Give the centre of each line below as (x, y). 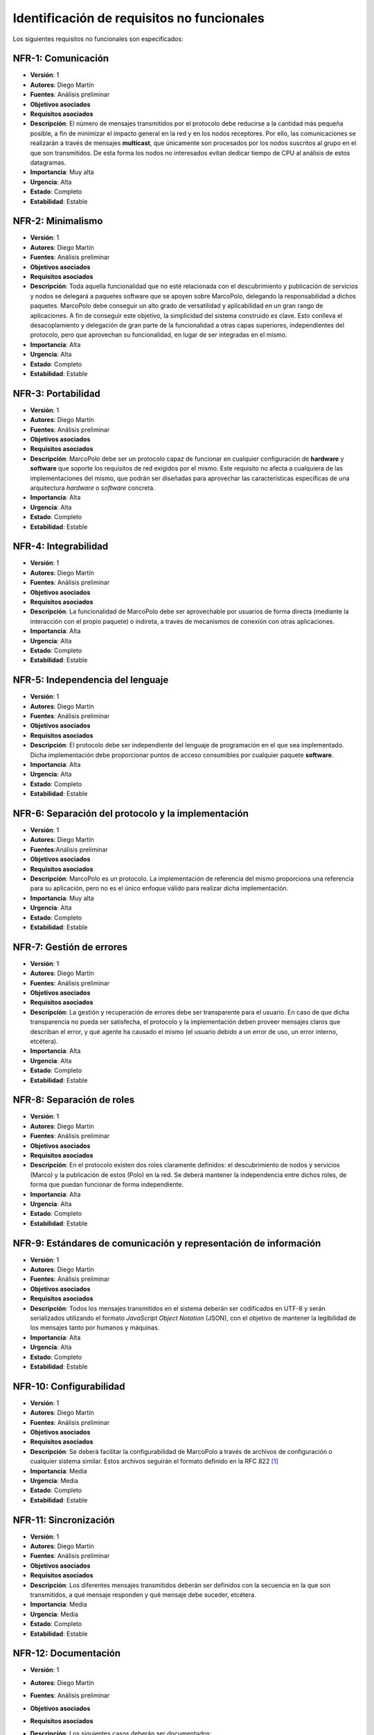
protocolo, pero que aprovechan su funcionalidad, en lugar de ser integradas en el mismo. (159, 335)
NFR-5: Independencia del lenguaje (91, 680)
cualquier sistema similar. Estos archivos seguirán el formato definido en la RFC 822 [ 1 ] (154, 1462)
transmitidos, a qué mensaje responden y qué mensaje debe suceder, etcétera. (143, 1595)
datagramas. (48, 162)
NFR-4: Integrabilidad (61, 547)
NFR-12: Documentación (67, 1653)
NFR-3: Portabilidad (56, 393)
